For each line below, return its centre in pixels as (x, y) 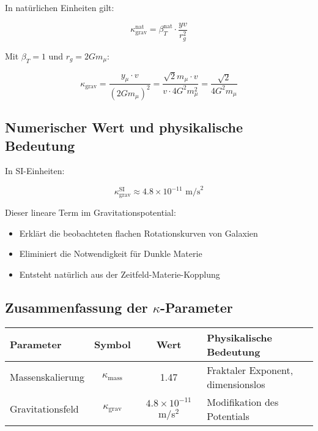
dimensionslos (236, 384)
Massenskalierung (47, 377)
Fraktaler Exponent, (250, 370)
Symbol (113, 345)
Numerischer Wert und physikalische (124, 127)
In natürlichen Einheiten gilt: (60, 7)
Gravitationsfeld (44, 409)
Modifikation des (243, 402)
